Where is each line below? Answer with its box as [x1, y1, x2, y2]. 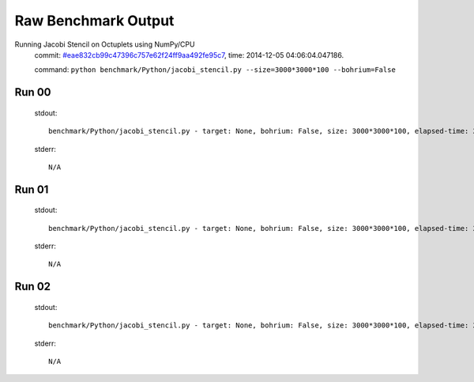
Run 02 [14, 280, 51, 293]
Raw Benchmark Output [14, 12, 175, 29]
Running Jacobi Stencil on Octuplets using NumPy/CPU [14, 40, 195, 49]
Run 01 [14, 183, 49, 196]
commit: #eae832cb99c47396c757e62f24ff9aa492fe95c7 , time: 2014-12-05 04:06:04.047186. [34, 50, 344, 59]
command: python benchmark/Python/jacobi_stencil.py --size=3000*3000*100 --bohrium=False [34, 65, 397, 74]
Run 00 [14, 85, 51, 99]
